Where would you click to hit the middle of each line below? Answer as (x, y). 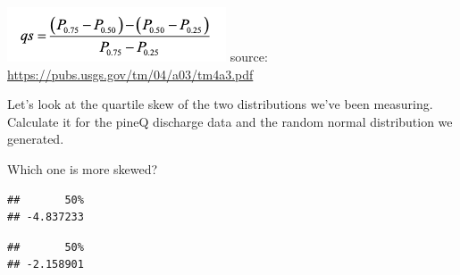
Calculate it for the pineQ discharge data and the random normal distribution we (230, 121)
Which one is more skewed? (83, 168)
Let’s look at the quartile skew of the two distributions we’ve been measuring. (220, 104)
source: (249, 56)
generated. (36, 139)
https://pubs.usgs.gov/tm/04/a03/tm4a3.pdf (130, 74)
